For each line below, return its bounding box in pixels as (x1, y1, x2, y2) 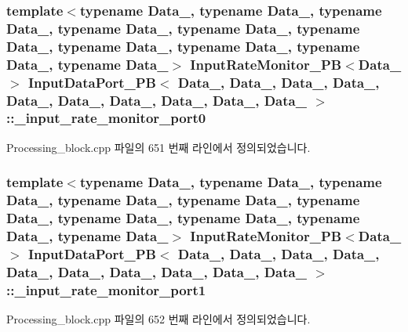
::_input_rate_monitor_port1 (6, 280, 206, 299)
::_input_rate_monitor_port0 (6, 108, 206, 128)
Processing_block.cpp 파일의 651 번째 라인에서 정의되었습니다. (6, 139, 311, 155)
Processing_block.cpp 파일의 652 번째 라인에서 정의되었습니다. (6, 311, 311, 327)
